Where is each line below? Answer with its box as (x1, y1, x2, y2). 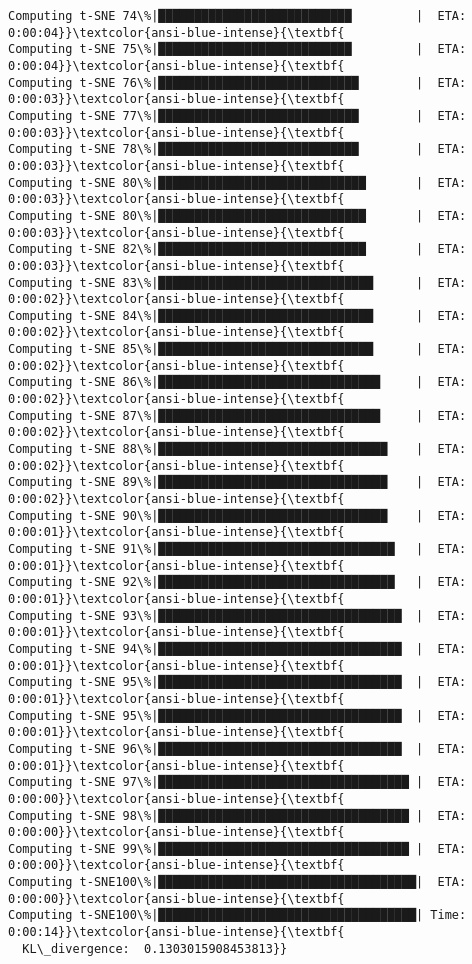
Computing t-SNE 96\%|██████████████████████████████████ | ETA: (8, 741, 467, 756)
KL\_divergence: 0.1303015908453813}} (22, 941, 288, 956)
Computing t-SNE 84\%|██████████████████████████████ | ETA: (8, 308, 467, 323)
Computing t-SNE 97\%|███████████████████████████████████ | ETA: (8, 775, 467, 790)
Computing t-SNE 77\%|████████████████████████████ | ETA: (8, 108, 467, 123)
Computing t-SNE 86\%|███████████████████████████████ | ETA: (8, 375, 467, 390)
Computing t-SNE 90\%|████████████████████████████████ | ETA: (8, 508, 467, 523)
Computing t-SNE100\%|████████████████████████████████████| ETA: (8, 875, 467, 890)
